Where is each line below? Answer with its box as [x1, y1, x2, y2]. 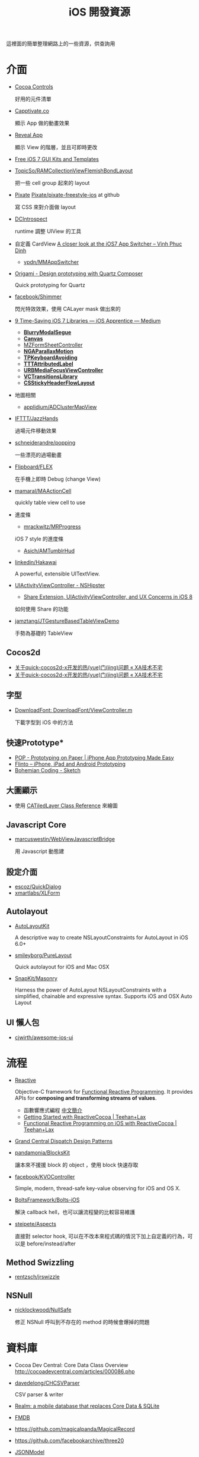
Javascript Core [6, 820, 67, 830]
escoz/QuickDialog [14, 883, 62, 890]
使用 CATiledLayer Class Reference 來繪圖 [14, 802, 118, 809]
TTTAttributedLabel [23, 360, 73, 367]
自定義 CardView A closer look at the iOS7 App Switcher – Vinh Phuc [14, 240, 182, 247]
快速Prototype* [6, 738, 64, 748]
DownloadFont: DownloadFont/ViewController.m [14, 706, 133, 713]
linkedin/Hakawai [14, 559, 57, 566]
